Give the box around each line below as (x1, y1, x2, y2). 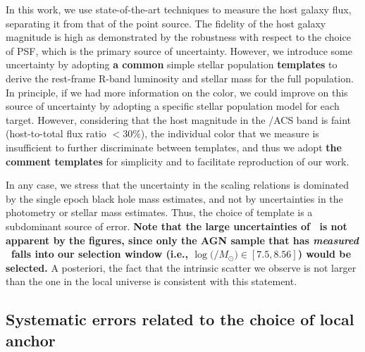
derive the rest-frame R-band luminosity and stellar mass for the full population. (6, 70, 354, 85)
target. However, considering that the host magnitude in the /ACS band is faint (6, 112, 351, 127)
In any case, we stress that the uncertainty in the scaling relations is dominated (6, 177, 349, 192)
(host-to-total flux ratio (6, 126, 106, 141)
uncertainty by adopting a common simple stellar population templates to (6, 57, 338, 72)
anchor (6, 329, 56, 351)
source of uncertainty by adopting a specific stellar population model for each (6, 99, 340, 113)
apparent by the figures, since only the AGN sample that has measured (6, 232, 359, 247)
